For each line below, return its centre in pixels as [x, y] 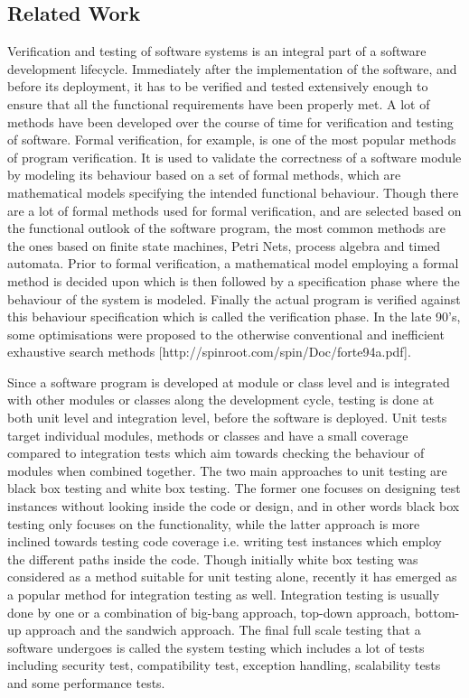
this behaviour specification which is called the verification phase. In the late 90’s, [234, 316]
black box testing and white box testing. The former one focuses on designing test [234, 488]
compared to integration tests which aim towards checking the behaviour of [216, 453]
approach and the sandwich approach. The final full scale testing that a [223, 630]
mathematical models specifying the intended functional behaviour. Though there [233, 192]
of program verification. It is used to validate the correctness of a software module [234, 157]
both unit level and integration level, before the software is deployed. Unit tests [227, 418]
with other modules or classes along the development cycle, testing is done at [221, 400]
